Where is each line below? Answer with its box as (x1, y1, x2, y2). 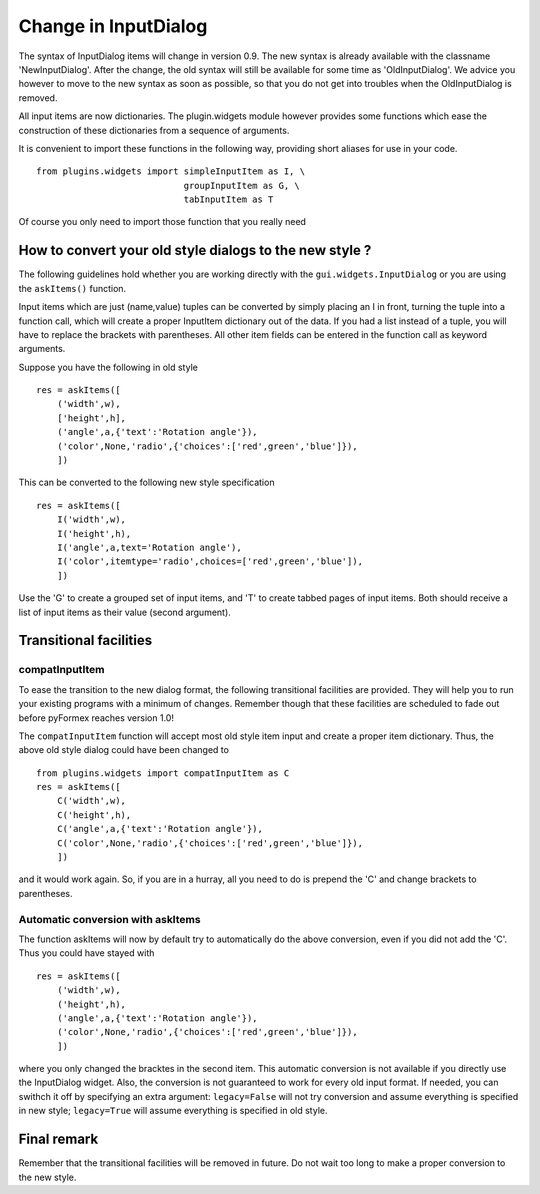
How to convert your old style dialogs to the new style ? (18, 242, 372, 259)
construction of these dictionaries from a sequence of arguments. (18, 124, 290, 136)
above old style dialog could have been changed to (18, 744, 230, 756)
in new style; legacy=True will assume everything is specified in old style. (18, 1105, 328, 1117)
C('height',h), (56, 809, 132, 820)
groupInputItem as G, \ (183, 180, 300, 191)
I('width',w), (56, 514, 127, 525)
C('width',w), (56, 795, 127, 807)
